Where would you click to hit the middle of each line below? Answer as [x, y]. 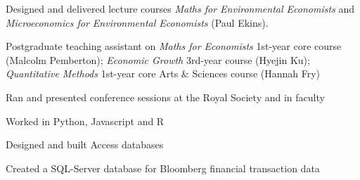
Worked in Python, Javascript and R [85, 121]
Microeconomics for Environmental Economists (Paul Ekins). [137, 22]
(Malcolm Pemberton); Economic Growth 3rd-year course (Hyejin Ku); [158, 59]
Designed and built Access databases [85, 144]
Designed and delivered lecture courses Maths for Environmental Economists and [180, 8]
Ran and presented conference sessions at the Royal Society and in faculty [165, 97]
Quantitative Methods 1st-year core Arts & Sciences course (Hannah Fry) [163, 73]
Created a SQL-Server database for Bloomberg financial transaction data [163, 168]
